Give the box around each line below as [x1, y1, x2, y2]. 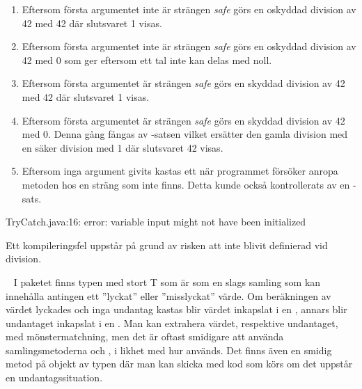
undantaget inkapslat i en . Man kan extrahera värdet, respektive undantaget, [6, 315, 338, 330]
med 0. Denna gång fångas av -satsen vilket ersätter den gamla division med [22, 127, 348, 141]
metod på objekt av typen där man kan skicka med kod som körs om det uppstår [6, 356, 353, 371]
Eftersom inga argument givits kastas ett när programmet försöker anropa [22, 164, 338, 178]
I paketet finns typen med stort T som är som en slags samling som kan [13, 274, 321, 289]
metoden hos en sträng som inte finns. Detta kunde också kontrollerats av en [22, 177, 350, 191]
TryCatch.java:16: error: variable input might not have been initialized [6, 214, 306, 229]
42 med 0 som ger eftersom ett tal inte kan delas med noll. [22, 52, 272, 67]
